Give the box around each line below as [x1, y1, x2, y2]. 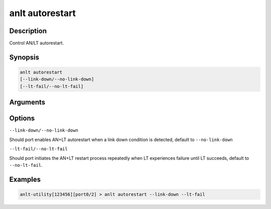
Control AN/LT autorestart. [9, 40, 64, 46]
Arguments [9, 98, 46, 107]
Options [9, 114, 35, 123]
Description [9, 27, 47, 35]
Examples [9, 175, 41, 183]
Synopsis [9, 53, 40, 61]
